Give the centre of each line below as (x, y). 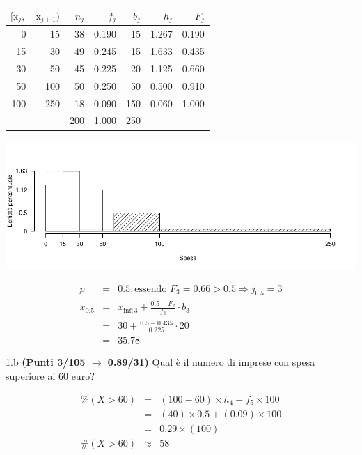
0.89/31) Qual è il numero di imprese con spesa (211, 362)
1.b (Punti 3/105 (46, 362)
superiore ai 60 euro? (50, 375)
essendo (151, 289)
